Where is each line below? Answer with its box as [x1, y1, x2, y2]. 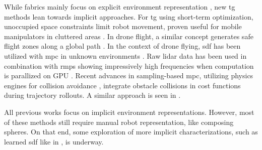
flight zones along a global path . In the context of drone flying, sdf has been [4, 41, 241, 51]
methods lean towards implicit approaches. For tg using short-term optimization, [4, 11, 253, 22]
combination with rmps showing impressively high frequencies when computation [4, 60, 254, 71]
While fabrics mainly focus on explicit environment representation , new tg [4, 2, 235, 12]
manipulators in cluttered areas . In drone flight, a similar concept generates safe [4, 31, 253, 41]
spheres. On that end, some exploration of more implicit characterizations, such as [4, 126, 258, 137]
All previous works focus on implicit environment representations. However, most [4, 106, 254, 117]
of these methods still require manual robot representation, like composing [4, 116, 234, 127]
